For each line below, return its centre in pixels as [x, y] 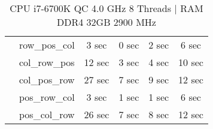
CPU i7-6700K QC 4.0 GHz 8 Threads [91, 8]
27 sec [97, 79]
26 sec [97, 114]
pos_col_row [47, 114]
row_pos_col [47, 45]
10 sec [191, 62]
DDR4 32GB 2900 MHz [106, 22]
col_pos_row [47, 79]
